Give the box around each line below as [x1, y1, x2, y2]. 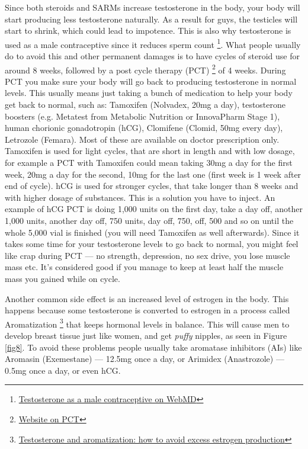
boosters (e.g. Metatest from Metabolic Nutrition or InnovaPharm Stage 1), [5, 110, 280, 122]
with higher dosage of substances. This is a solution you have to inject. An [5, 191, 275, 203]
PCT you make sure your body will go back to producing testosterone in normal [5, 75, 297, 87]
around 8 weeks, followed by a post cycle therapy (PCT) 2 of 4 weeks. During [5, 62, 286, 76]
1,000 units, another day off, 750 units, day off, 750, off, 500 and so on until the [5, 214, 294, 226]
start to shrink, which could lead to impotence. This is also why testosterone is [5, 24, 291, 37]
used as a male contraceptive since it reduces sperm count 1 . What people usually [5, 36, 301, 50]
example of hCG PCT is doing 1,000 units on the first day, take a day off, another [5, 203, 303, 215]
